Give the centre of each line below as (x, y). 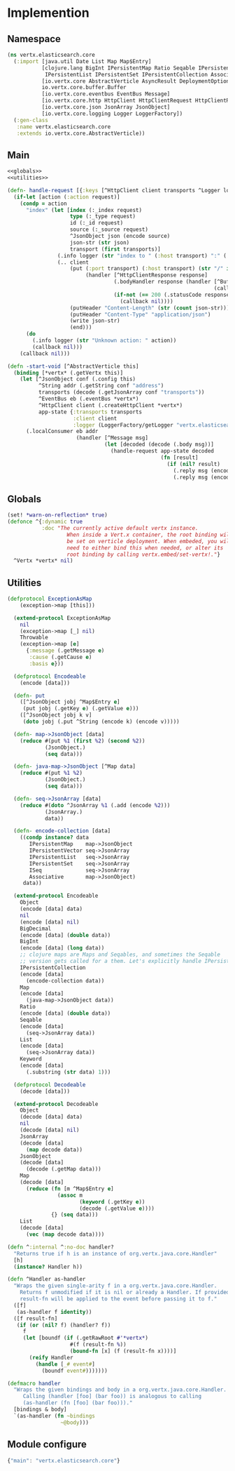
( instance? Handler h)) (48, 1267)
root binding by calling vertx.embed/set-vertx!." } (143, 554)
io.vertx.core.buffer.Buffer (84, 88)
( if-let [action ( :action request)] (67, 197)
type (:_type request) (103, 217)
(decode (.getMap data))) (63, 1169)
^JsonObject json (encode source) (120, 237)
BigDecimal (36, 928)
